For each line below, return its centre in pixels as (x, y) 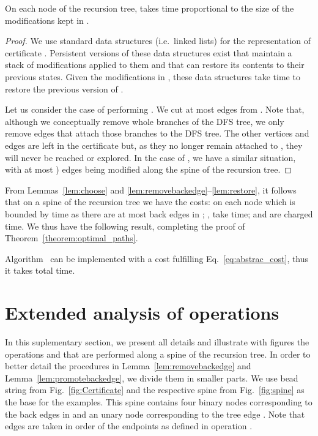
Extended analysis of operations (142, 313)
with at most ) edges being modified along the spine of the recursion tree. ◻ (148, 169)
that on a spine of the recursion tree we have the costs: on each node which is (150, 202)
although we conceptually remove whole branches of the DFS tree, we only (145, 121)
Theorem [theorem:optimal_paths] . (72, 238)
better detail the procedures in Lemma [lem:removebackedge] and (128, 366)
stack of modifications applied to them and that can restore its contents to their (155, 65)
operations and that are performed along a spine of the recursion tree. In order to (158, 354)
